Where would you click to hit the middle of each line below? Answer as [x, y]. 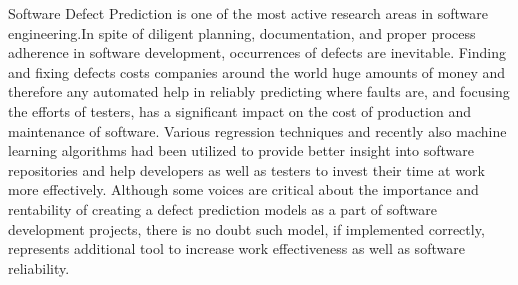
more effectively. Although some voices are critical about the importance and [243, 189]
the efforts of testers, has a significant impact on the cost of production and [239, 110]
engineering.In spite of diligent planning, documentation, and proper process [242, 32]
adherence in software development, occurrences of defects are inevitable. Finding [257, 52]
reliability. [39, 267]
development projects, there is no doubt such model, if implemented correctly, [246, 228]
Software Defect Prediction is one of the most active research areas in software [248, 13]
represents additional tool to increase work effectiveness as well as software [236, 248]
